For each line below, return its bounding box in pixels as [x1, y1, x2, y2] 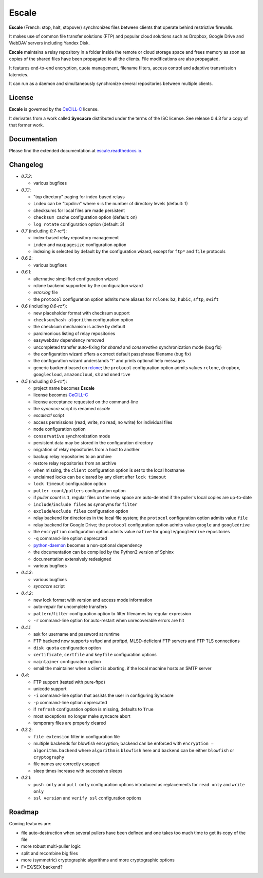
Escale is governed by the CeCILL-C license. [9, 106, 99, 112]
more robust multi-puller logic [21, 843, 81, 849]
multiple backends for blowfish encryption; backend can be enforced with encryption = [33, 740, 214, 747]
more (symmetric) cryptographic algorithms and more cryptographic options [21, 857, 175, 863]
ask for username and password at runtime [33, 631, 120, 637]
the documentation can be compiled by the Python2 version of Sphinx [33, 549, 174, 555]
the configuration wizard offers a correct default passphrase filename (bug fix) [33, 351, 191, 356]
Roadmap [9, 808, 39, 816]
